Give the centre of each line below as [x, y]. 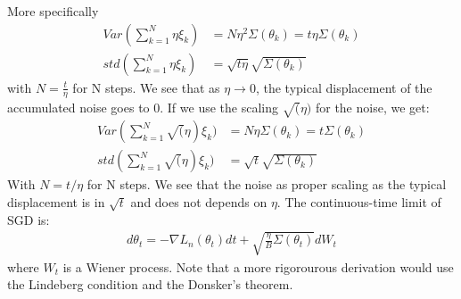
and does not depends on [199, 201]
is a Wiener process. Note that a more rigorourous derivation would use [258, 266]
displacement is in [56, 201]
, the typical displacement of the [344, 87]
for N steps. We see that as [146, 87]
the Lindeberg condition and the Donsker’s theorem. [150, 284]
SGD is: [29, 219]
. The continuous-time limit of [359, 201]
